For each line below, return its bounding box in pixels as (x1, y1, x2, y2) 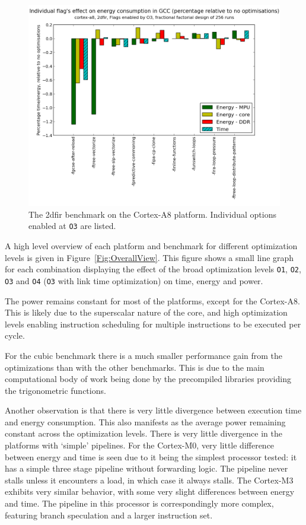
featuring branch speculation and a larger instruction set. (5, 508, 213, 521)
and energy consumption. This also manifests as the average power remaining (5, 415, 286, 428)
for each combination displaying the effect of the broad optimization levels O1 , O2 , (5, 263, 301, 275)
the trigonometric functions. (5, 384, 106, 396)
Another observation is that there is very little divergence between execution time (5, 404, 302, 416)
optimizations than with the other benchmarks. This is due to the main (5, 361, 264, 373)
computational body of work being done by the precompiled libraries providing (5, 373, 291, 385)
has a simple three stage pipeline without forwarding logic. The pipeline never (5, 462, 288, 475)
